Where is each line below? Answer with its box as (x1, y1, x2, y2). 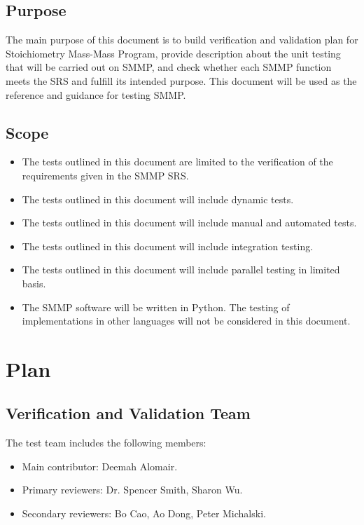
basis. (22, 275, 46, 290)
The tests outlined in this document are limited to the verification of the (22, 154, 333, 169)
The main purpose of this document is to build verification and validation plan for (6, 32, 358, 47)
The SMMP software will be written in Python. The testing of (22, 299, 290, 314)
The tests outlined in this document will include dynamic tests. (22, 191, 294, 206)
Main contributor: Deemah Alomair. (22, 458, 178, 473)
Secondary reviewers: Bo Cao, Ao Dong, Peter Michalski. (22, 506, 266, 521)
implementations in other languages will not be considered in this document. (22, 313, 351, 328)
